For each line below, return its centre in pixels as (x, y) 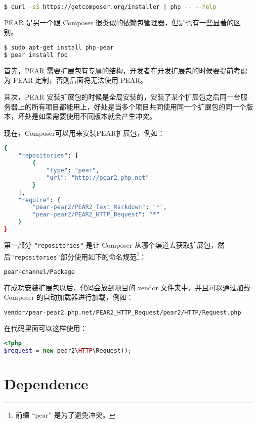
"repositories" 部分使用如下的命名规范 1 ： (79, 256)
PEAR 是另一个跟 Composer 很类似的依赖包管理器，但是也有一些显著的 (119, 22)
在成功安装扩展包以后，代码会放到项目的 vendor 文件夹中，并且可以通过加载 (127, 287)
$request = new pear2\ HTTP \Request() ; (68, 351)
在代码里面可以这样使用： (45, 328)
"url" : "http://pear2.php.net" (98, 178)
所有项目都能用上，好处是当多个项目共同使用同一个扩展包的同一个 (139, 106)
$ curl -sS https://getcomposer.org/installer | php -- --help (110, 7)
